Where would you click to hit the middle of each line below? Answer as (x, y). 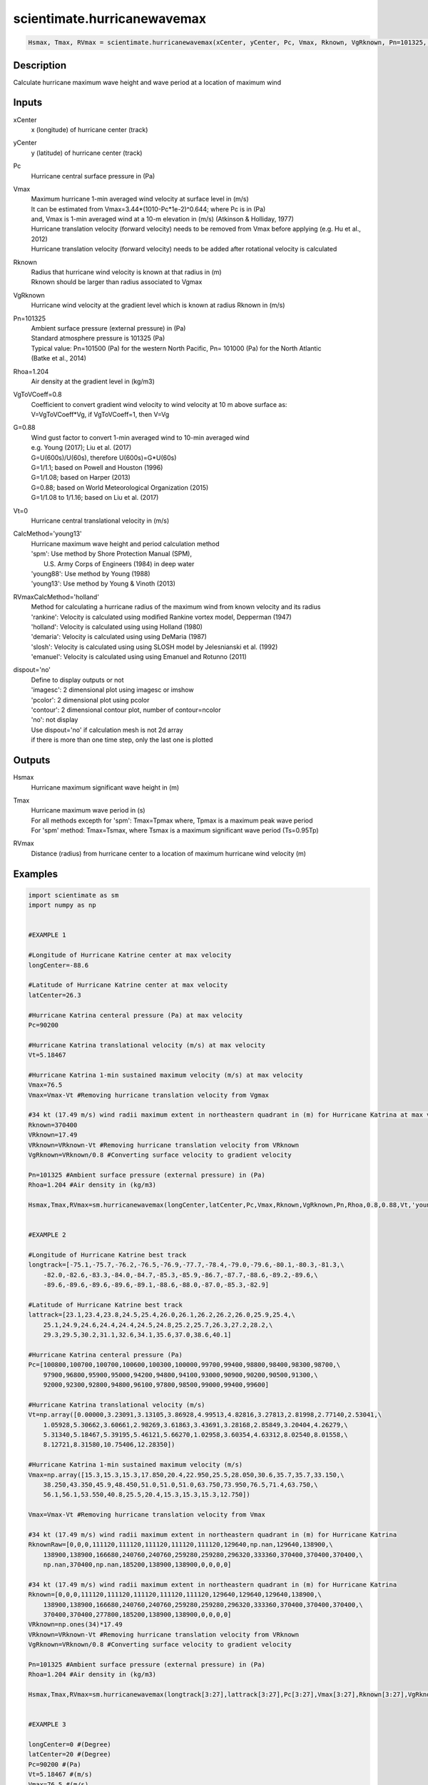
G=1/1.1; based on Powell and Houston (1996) (97, 468)
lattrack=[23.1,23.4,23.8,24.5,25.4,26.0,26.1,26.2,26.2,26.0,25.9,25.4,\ (162, 1315)
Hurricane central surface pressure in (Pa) (93, 176)
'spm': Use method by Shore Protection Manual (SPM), (112, 554)
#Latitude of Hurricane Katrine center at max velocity (128, 985)
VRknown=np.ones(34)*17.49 (75, 1625)
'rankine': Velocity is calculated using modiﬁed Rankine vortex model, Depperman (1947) (161, 617)
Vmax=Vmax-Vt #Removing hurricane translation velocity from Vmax (147, 1515)
